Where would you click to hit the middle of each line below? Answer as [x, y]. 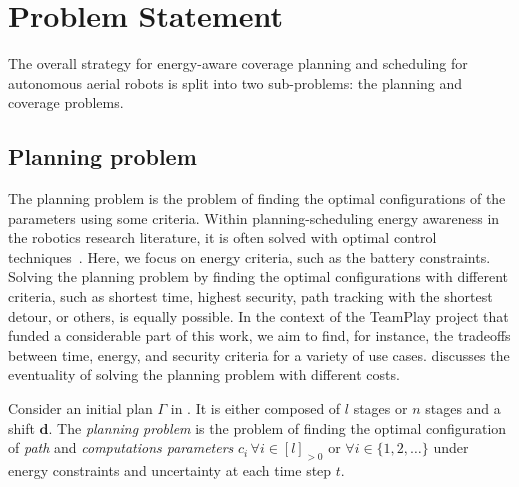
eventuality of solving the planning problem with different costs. [204, 374]
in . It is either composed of [255, 408]
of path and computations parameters [121, 447]
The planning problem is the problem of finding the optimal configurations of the [257, 198]
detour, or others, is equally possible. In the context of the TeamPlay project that [258, 315]
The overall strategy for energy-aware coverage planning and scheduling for [238, 63]
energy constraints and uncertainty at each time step [170, 470]
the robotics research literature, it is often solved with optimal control [222, 237]
